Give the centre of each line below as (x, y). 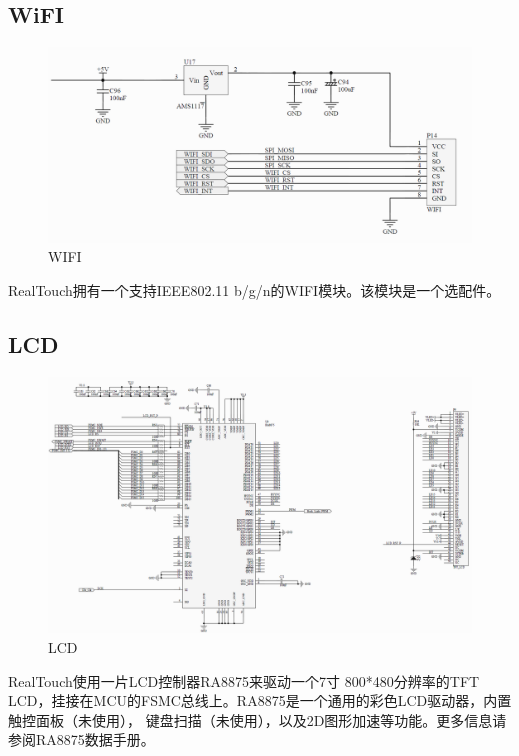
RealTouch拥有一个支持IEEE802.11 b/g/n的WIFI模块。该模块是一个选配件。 (254, 289)
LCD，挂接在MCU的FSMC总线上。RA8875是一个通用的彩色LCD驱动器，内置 (260, 700)
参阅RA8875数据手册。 (81, 739)
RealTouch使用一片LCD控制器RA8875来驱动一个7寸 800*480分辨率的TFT (244, 680)
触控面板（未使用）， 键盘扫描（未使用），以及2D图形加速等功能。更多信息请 (257, 719)
